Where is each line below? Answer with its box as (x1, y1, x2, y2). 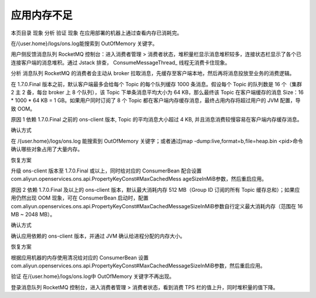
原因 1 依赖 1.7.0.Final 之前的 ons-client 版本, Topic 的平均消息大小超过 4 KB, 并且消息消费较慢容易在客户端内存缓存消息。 (11, 116, 303, 123)
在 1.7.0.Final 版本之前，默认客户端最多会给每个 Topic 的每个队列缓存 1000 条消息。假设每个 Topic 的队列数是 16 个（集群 (11, 80, 303, 87)
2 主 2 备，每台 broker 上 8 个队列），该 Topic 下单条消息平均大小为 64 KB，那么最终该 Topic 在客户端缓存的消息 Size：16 (11, 89, 304, 96)
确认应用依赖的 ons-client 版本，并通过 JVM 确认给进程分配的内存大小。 (11, 232, 186, 239)
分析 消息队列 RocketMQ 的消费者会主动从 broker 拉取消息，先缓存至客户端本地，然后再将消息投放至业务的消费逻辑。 (11, 70, 295, 77)
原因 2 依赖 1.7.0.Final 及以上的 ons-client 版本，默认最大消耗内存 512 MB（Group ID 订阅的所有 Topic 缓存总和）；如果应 (11, 186, 300, 193)
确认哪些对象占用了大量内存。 (11, 145, 83, 153)
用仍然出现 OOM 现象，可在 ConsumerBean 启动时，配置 (11, 194, 149, 202)
